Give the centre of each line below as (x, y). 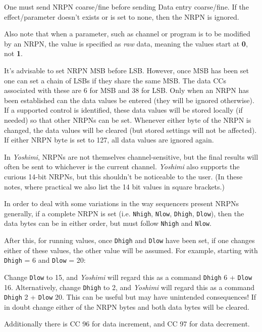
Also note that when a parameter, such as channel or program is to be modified (127, 34)
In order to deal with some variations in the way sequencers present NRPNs (121, 203)
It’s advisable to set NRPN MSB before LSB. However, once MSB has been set (126, 70)
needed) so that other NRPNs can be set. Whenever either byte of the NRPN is (128, 120)
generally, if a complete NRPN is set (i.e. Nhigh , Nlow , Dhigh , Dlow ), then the (124, 213)
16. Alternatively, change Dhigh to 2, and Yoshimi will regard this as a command (129, 287)
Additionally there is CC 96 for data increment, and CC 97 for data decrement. (127, 324)
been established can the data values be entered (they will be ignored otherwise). (129, 100)
